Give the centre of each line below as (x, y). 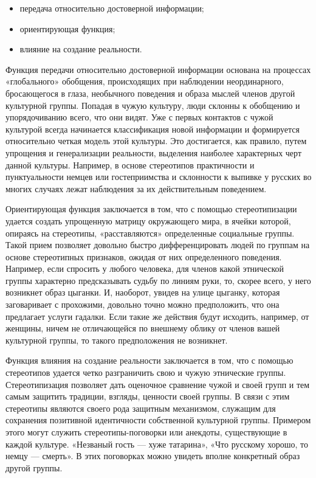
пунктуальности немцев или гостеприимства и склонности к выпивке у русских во (159, 177)
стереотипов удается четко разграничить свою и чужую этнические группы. (146, 372)
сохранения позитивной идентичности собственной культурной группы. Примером (158, 420)
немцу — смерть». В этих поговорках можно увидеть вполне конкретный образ (153, 456)
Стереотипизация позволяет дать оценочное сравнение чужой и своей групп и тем (158, 384)
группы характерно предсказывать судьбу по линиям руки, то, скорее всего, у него (158, 280)
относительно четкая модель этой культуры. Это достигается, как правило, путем (156, 141)
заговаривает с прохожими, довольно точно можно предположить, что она (143, 304)
